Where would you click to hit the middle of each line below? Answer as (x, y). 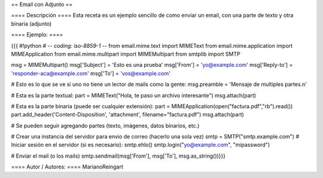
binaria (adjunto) (31, 23)
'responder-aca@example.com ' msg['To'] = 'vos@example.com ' (91, 73)
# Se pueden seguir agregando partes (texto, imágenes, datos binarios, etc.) (105, 125)
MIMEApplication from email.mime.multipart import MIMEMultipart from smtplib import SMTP (126, 54)
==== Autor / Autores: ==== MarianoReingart (67, 167)
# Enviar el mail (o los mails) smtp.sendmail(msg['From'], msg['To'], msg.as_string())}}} (118, 156)
